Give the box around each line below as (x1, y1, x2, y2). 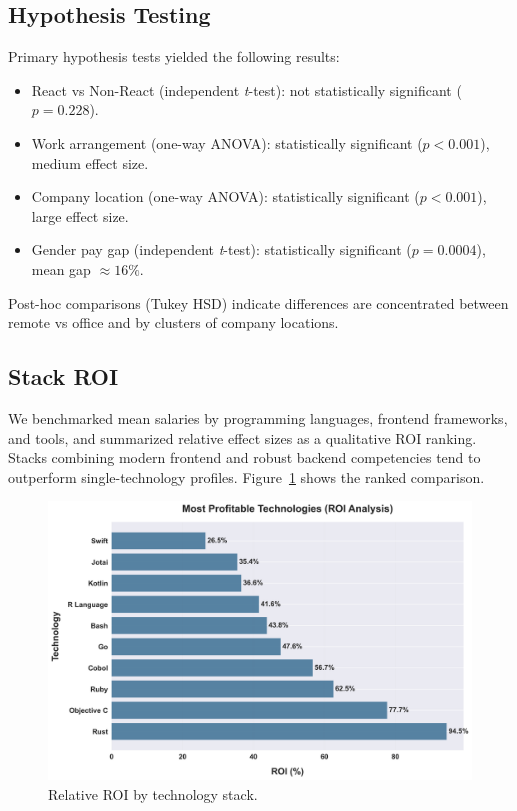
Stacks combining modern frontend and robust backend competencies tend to (8, 447, 481, 468)
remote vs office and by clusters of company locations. (8, 312, 339, 333)
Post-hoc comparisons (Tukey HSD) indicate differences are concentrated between (8, 292, 509, 313)
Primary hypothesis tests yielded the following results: (8, 46, 340, 67)
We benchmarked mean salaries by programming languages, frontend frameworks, (8, 407, 508, 428)
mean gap (31, 258, 91, 279)
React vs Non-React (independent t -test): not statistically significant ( (31, 79, 462, 100)
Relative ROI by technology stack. (48, 783, 258, 804)
